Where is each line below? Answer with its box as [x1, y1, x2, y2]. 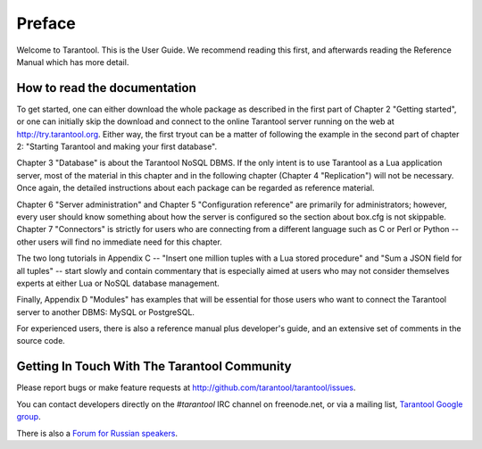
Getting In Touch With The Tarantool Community [16, 359, 292, 374]
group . [16, 412, 41, 422]
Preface [16, 13, 76, 33]
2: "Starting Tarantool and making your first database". [16, 141, 218, 152]
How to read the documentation [16, 80, 196, 96]
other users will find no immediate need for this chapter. [16, 237, 222, 247]
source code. [16, 336, 66, 346]
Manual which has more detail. [16, 56, 129, 67]
